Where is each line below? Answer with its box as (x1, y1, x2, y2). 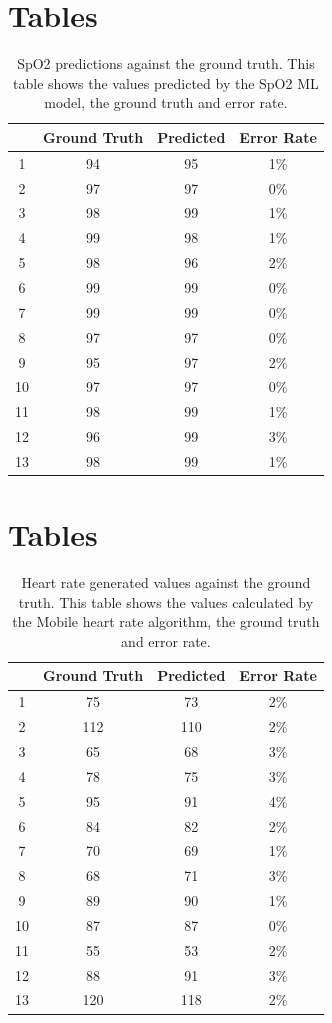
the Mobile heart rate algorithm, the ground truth (12, 611, 320, 632)
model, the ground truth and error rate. (44, 92, 288, 113)
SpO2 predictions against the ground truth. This (17, 53, 315, 74)
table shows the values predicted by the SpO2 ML (13, 72, 319, 93)
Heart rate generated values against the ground (21, 572, 311, 593)
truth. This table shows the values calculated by (18, 591, 314, 612)
